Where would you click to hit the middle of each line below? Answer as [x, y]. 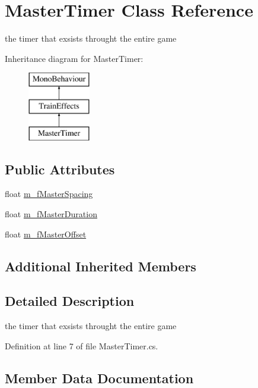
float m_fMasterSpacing [49, 194]
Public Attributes [60, 169]
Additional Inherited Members [101, 266]
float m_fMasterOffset [46, 234]
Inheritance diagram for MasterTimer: [74, 58]
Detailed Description [70, 301]
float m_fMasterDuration [51, 214]
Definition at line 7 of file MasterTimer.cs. [82, 345]
